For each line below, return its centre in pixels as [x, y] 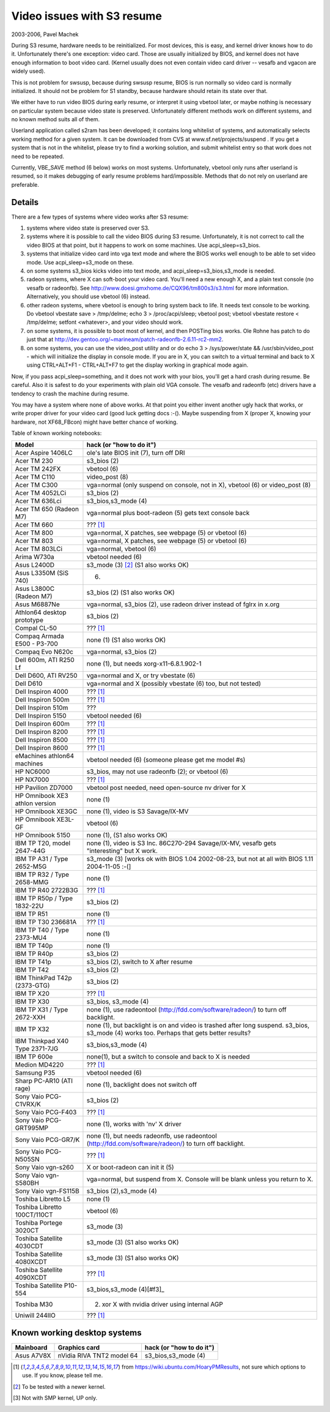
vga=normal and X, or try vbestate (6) [141, 675]
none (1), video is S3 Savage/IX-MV [137, 811]
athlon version [35, 803]
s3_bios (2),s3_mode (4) [122, 1191]
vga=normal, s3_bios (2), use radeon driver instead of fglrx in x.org [183, 604]
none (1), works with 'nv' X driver [134, 1124]
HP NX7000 [32, 779]
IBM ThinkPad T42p [43, 978]
